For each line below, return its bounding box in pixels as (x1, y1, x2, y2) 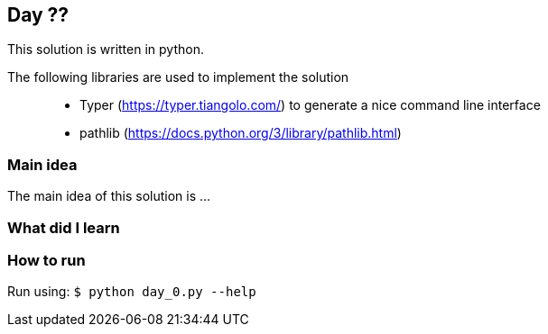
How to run (7, 250, 86, 269)
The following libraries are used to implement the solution (7, 69, 349, 86)
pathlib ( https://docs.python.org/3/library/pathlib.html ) (79, 125, 402, 141)
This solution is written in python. (7, 41, 204, 58)
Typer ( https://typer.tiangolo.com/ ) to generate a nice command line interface (79, 97, 541, 113)
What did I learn (7, 218, 120, 237)
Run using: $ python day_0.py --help (7, 284, 256, 300)
